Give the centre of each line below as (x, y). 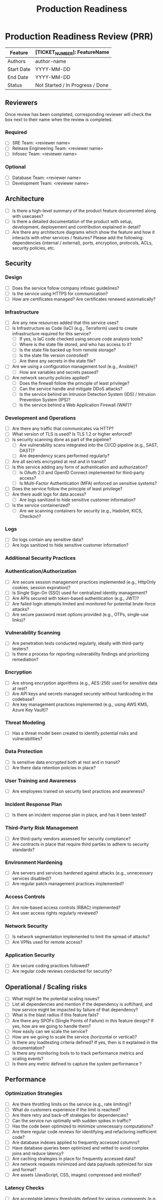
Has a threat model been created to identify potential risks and (75, 733)
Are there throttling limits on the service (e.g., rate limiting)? (72, 1104)
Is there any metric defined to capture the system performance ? (77, 1063)
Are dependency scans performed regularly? (64, 456)
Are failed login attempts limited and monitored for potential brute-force (84, 603)
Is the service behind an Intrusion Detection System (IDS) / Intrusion (87, 394)
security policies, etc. (34, 248)
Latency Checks (25, 1188)
